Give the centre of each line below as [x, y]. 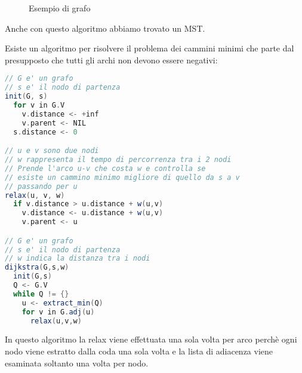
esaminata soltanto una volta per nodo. [77, 363]
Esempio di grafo [60, 8]
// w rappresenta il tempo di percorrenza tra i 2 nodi [118, 160]
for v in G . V [39, 105]
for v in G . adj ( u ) [58, 312]
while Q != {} [41, 294]
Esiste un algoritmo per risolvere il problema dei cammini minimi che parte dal [150, 48]
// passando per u [41, 186]
